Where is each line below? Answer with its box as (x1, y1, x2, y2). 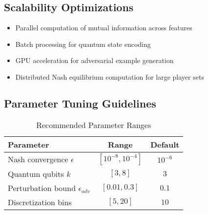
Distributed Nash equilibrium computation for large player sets (15, 71, 204, 82)
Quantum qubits (8, 168, 64, 179)
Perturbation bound (8, 182, 76, 193)
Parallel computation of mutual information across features (15, 22, 192, 33)
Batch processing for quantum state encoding (15, 39, 151, 49)
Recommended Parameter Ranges (36, 119, 151, 130)
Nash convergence (8, 153, 68, 165)
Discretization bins (8, 196, 72, 208)
